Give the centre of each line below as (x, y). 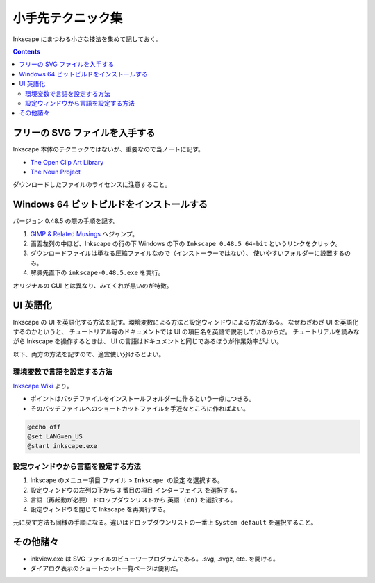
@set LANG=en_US (55, 436)
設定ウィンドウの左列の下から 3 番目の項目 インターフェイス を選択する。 (136, 490)
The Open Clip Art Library (67, 162)
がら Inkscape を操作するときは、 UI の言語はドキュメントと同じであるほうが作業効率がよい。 (148, 341)
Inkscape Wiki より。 (43, 386)
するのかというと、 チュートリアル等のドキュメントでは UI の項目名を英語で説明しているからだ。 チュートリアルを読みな (186, 331)
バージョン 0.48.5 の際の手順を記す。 (66, 221)
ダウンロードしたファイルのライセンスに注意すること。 (92, 185)
